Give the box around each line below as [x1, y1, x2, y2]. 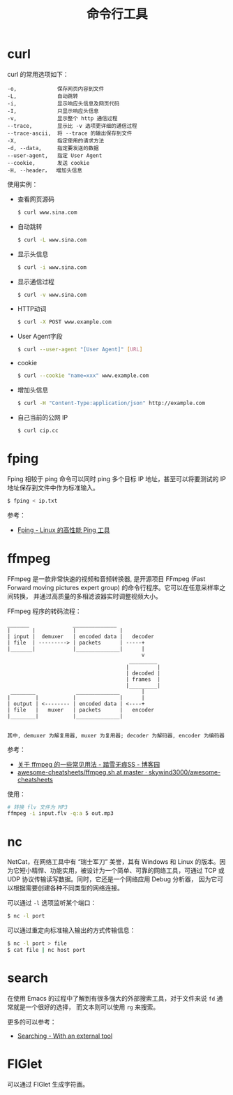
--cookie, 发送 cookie [7, 159, 90, 166]
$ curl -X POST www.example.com [17, 318, 112, 325]
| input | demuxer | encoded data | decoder [7, 633, 155, 640]
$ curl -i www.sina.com [17, 263, 87, 271]
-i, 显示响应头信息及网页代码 [7, 100, 120, 107]
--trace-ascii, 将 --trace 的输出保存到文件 [7, 130, 133, 137]
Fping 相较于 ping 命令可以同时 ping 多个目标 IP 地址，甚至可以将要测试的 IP [7, 474, 227, 483]
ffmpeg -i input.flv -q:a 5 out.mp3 [7, 810, 114, 817]
